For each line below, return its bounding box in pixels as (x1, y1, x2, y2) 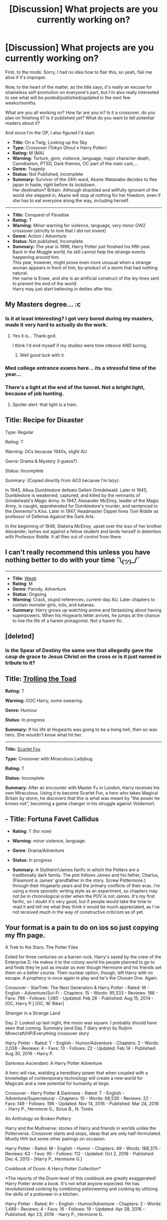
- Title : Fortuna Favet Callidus (5, 815, 99, 823)
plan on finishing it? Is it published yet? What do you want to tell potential (5, 114, 155, 120)
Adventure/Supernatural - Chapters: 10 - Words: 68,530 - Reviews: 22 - (5, 1096, 152, 1102)
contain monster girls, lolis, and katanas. (12, 602, 95, 608)
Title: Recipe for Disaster (5, 416, 83, 424)
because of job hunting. (5, 390, 64, 397)
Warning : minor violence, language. (12, 837, 86, 844)
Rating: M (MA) (12, 150, 45, 156)
